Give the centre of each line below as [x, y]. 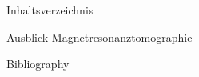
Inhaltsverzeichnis [50, 10]
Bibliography [38, 64]
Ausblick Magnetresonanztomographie [99, 36]
